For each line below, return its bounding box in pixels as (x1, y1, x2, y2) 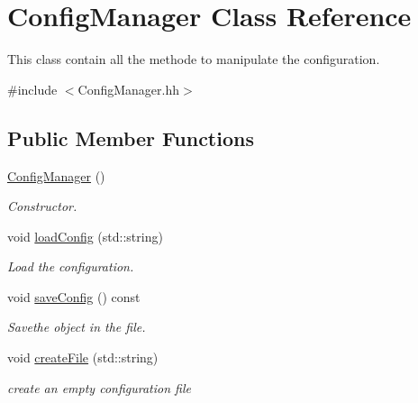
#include (7, 79, 58, 98)
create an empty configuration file (7, 378, 191, 397)
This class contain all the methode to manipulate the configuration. (7, 50, 380, 69)
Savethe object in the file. (7, 317, 146, 336)
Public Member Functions (7, 124, 254, 151)
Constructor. (7, 197, 77, 215)
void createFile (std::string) (7, 348, 159, 367)
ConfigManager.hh (77, 79, 180, 98)
